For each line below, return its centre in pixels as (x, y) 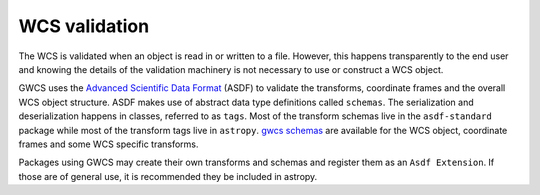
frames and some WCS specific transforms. (108, 144)
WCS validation (84, 26)
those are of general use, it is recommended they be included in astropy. (168, 176)
